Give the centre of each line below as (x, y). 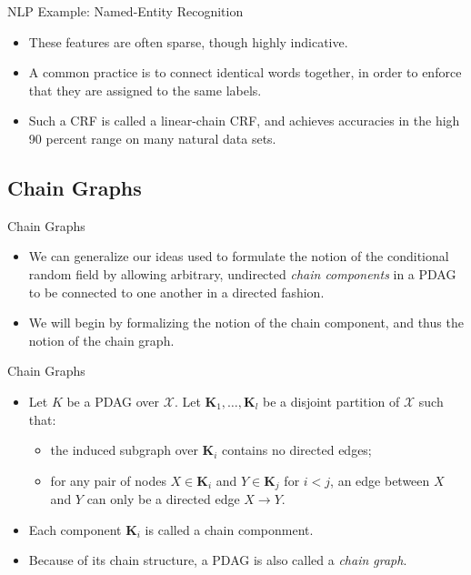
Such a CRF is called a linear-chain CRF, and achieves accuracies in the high (244, 121)
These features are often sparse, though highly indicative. (188, 41)
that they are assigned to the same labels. (145, 90)
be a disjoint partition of (331, 401)
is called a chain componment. (229, 529)
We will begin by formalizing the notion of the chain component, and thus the (246, 323)
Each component (75, 529)
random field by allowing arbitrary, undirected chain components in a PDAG (242, 273)
